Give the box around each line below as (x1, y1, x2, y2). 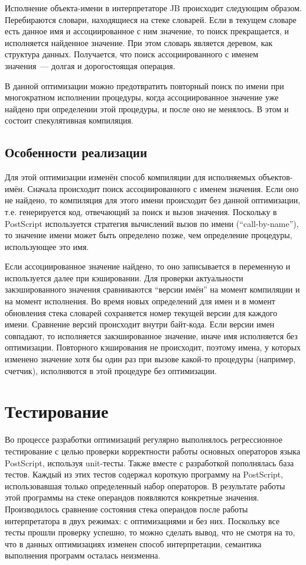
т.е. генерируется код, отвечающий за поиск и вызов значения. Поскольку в (5, 205, 277, 217)
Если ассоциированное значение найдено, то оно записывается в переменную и (5, 260, 291, 272)
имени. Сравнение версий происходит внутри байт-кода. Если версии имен (5, 318, 275, 330)
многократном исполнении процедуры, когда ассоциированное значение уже (5, 91, 279, 103)
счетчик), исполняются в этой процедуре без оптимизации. (5, 364, 217, 376)
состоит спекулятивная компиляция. (5, 114, 134, 126)
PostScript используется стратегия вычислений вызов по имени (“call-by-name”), (5, 217, 299, 229)
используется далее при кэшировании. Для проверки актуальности (5, 271, 243, 284)
